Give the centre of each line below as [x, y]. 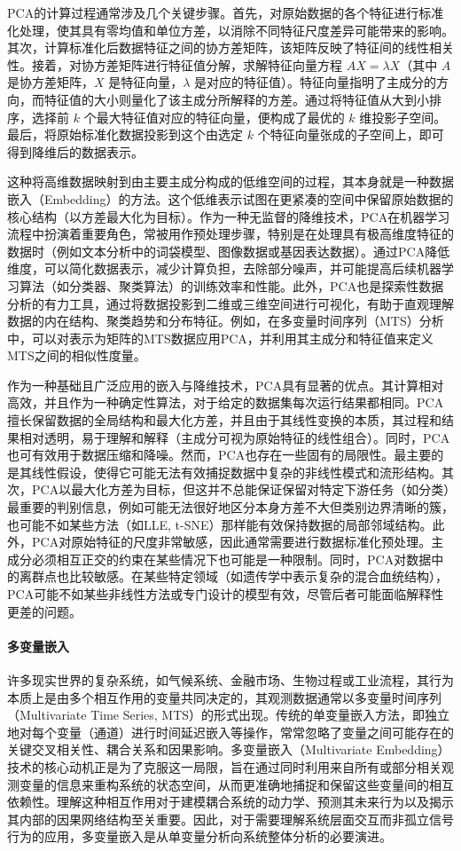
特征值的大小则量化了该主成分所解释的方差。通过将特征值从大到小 [236, 99]
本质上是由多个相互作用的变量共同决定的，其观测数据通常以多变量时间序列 [224, 697]
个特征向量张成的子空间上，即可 [351, 134]
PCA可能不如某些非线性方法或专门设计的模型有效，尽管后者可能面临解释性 [226, 594]
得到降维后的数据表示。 [75, 151]
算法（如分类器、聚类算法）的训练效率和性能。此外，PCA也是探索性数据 [231, 285]
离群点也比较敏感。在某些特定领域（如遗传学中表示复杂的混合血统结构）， [233, 576]
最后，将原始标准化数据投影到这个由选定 [125, 134]
